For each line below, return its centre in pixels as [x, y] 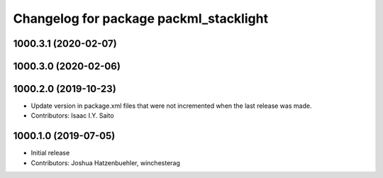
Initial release [50, 153]
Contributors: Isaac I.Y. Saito [72, 116]
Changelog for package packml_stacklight [141, 18]
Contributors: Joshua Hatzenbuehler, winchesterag [106, 162]
